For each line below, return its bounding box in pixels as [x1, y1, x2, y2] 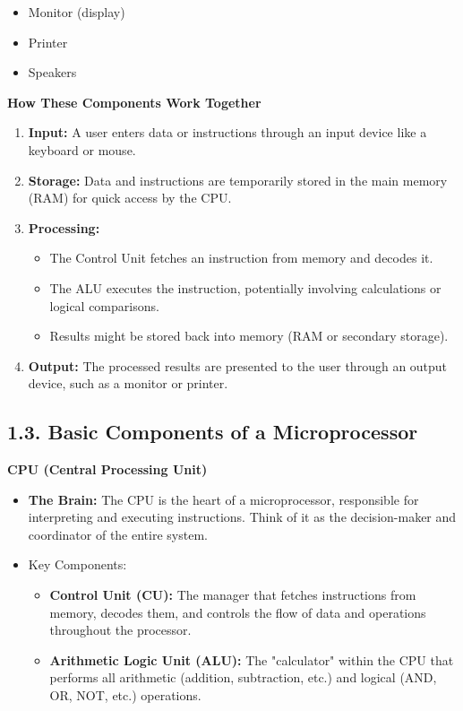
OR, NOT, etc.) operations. [49, 686, 201, 705]
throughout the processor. [49, 620, 192, 639]
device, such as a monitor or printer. [28, 374, 228, 393]
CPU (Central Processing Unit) [7, 460, 208, 479]
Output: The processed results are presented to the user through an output [28, 356, 448, 375]
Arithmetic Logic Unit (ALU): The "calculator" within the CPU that [49, 650, 454, 669]
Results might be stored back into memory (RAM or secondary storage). [49, 326, 449, 345]
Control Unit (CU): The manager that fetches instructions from [49, 585, 416, 604]
